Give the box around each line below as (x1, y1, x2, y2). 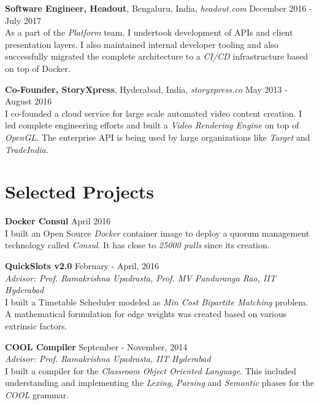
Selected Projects (5, 179, 154, 204)
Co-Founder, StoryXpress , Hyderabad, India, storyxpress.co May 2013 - (5, 82, 288, 95)
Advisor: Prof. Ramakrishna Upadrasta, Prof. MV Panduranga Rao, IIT (5, 271, 276, 284)
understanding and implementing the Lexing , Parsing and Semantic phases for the (5, 376, 314, 389)
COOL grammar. (5, 388, 69, 401)
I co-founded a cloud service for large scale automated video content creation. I (5, 106, 302, 119)
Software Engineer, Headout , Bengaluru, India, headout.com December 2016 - (5, 2, 312, 14)
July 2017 (5, 14, 41, 26)
